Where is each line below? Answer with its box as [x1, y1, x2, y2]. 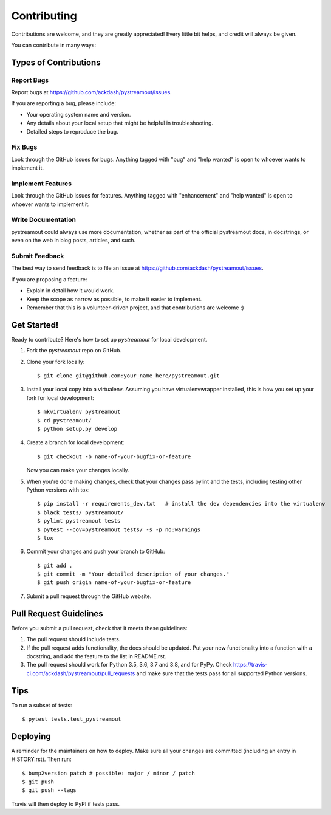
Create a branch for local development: [26, 439, 125, 446]
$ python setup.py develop [37, 425, 118, 432]
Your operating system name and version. [26, 111, 131, 118]
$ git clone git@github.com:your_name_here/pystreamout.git [37, 373, 220, 379]
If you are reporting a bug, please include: [11, 100, 117, 107]
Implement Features [11, 179, 72, 188]
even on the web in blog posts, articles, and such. [11, 237, 136, 244]
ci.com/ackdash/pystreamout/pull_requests [26, 669, 135, 677]
